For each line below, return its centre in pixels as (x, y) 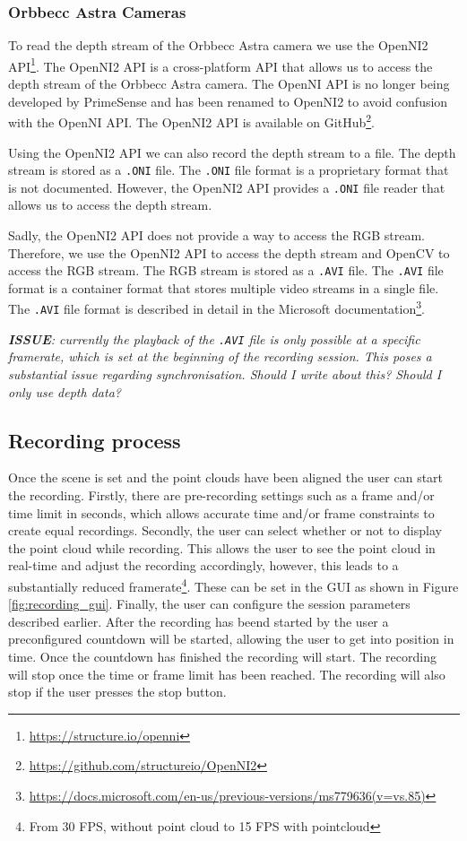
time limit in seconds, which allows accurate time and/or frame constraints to (221, 512)
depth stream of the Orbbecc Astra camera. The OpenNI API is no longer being (229, 84)
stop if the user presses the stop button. (117, 692)
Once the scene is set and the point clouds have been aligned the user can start (226, 477)
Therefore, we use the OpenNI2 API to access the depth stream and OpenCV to (229, 252)
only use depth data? (65, 391)
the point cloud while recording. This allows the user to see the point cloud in (222, 547)
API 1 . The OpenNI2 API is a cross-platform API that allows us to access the (221, 65)
